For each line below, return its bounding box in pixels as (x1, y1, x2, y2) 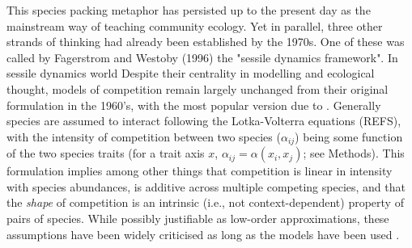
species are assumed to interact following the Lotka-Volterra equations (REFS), (6, 112, 401, 129)
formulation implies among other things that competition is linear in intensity (6, 162, 393, 179)
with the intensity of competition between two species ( (6, 128, 281, 145)
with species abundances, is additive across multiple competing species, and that (6, 178, 406, 195)
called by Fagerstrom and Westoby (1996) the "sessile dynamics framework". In (6, 48, 398, 65)
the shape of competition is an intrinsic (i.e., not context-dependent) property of (6, 194, 404, 211)
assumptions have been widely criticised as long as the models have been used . (6, 225, 400, 242)
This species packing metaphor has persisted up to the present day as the (6, 2, 371, 18)
